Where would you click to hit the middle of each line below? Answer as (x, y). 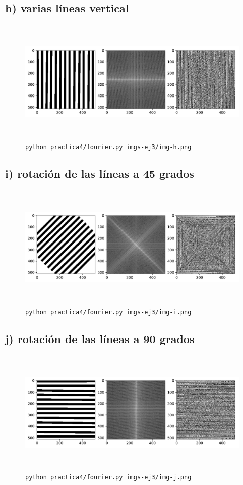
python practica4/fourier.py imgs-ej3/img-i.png (108, 312)
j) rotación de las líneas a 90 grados (100, 338)
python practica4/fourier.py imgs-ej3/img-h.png (108, 147)
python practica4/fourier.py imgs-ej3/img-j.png (108, 477)
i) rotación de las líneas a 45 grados (100, 173)
